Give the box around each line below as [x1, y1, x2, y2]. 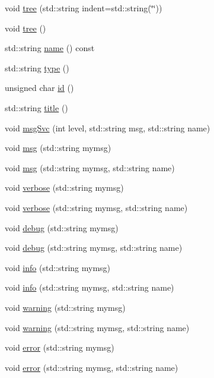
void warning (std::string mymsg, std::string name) [5, 321, 190, 333]
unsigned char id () [5, 81, 74, 94]
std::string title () [5, 101, 68, 114]
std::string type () [5, 61, 69, 74]
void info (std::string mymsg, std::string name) [5, 281, 174, 294]
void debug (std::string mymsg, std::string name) [5, 241, 183, 254]
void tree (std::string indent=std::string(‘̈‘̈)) [5, 2, 162, 14]
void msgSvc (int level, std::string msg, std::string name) [5, 121, 210, 134]
